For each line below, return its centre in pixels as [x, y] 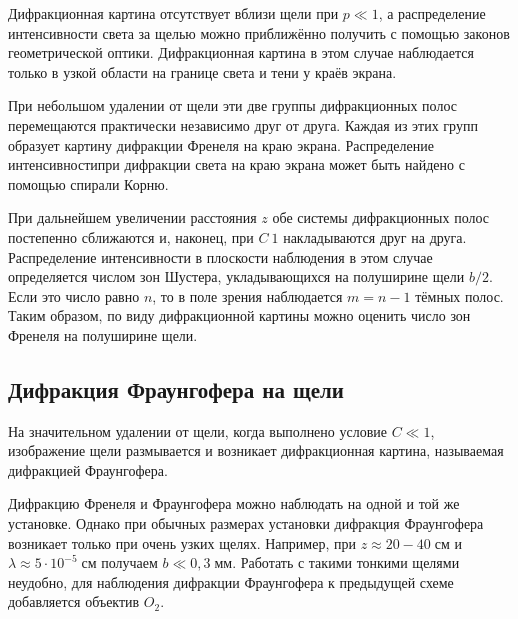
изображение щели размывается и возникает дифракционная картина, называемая [256, 450]
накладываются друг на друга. [375, 236]
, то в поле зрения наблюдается [247, 295]
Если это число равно [74, 295]
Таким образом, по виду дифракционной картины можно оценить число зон [239, 315]
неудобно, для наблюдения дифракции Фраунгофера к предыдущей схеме [231, 581]
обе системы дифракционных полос [381, 217]
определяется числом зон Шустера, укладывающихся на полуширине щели [236, 276]
